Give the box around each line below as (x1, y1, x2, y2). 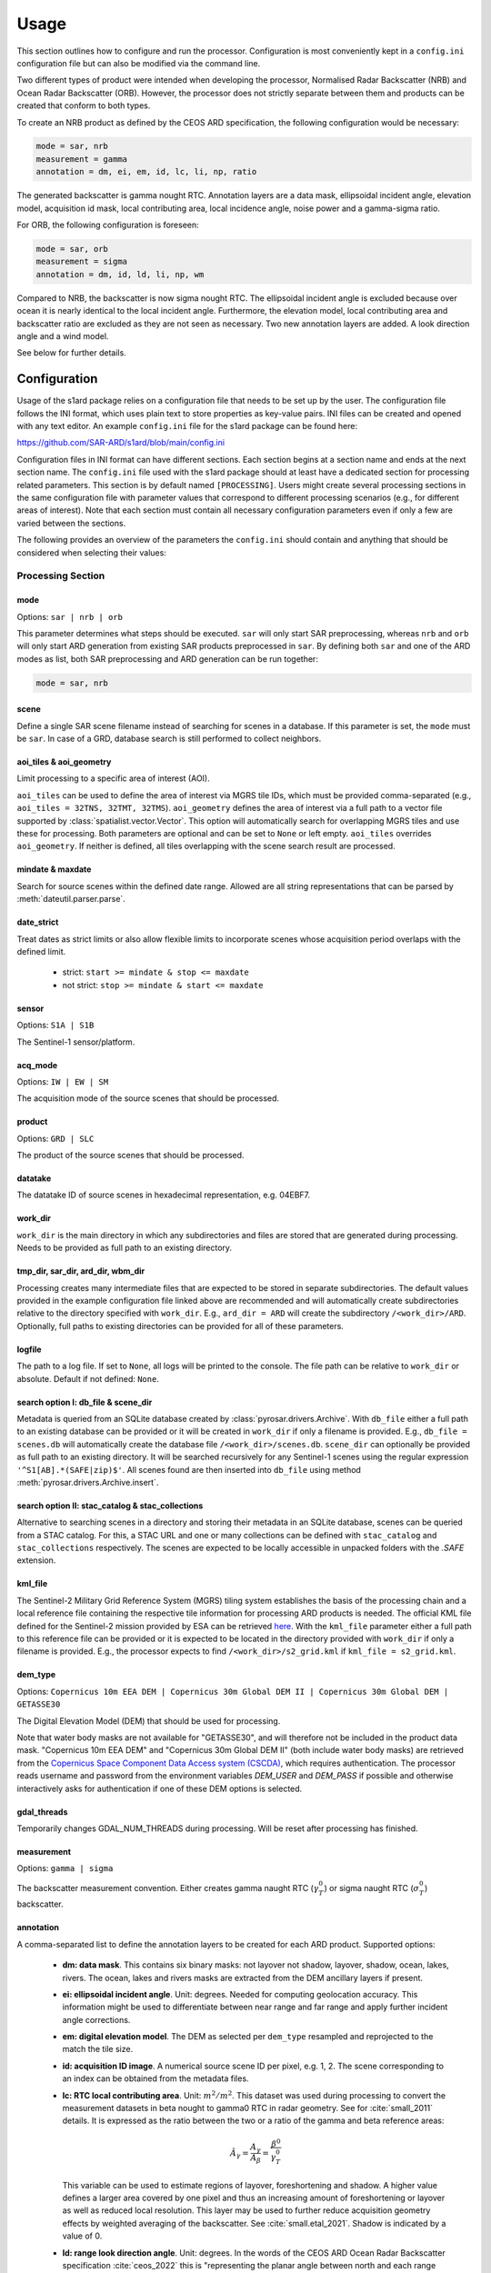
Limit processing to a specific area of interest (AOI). (16, 773, 210, 784)
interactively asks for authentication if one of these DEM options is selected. (16, 1783, 303, 1794)
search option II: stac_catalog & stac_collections (16, 1500, 204, 1511)
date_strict (16, 916, 59, 927)
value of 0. (62, 2230, 103, 2241)
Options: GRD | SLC (16, 1133, 95, 1144)
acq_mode (16, 1059, 58, 1070)
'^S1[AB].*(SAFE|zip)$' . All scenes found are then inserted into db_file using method (16, 1464, 361, 1475)
